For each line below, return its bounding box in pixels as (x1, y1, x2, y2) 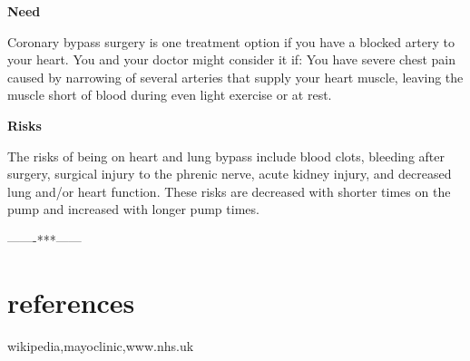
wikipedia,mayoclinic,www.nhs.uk (7, 336, 194, 355)
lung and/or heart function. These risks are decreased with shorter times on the (7, 181, 451, 200)
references (7, 283, 135, 320)
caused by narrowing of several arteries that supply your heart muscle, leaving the (7, 67, 464, 86)
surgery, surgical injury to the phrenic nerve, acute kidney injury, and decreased (7, 164, 452, 183)
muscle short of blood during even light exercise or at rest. (7, 85, 332, 104)
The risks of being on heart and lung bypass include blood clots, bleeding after (7, 146, 445, 165)
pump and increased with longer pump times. (7, 200, 259, 219)
